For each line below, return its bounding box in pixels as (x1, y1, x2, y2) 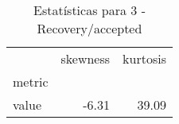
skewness (60, 49, 111, 68)
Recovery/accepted (37, 19, 142, 37)
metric (13, 72, 49, 91)
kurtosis (123, 49, 166, 68)
